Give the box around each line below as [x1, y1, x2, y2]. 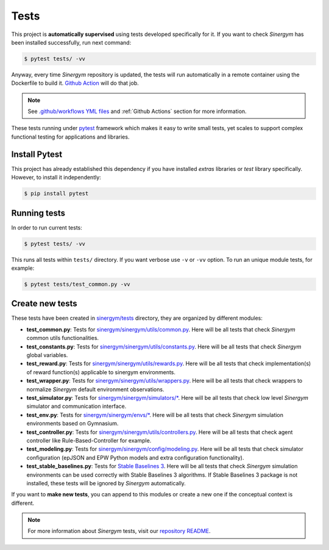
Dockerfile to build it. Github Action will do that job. [11, 79, 140, 87]
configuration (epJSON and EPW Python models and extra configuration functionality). [26, 454, 244, 461]
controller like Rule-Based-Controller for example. [26, 436, 152, 444]
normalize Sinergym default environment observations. [26, 385, 164, 393]
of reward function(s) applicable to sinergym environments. [26, 368, 176, 375]
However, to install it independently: [11, 174, 102, 181]
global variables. [26, 352, 68, 359]
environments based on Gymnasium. [26, 420, 119, 427]
